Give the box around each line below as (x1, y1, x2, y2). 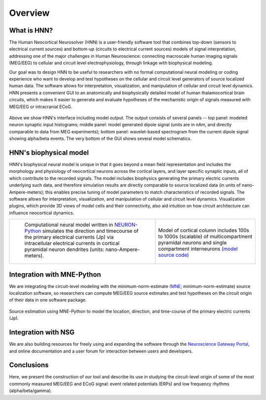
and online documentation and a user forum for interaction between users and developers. (9, 348, 193, 354)
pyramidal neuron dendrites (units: (24, 246, 104, 253)
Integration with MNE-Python (9, 270, 101, 279)
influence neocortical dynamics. (9, 210, 74, 216)
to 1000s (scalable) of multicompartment (158, 233, 253, 240)
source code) (158, 252, 189, 259)
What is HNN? (9, 26, 53, 35)
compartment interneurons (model (158, 245, 238, 252)
